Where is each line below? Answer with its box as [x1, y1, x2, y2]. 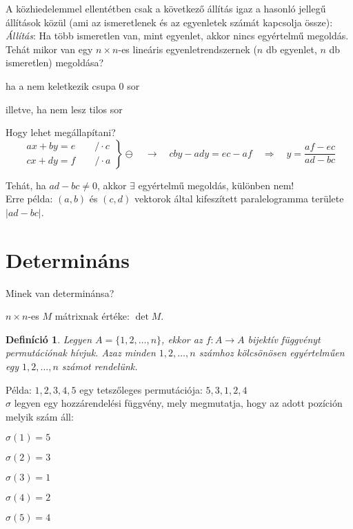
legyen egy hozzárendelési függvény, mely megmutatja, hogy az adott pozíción [14, 396, 343, 410]
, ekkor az [161, 331, 203, 346]
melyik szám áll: [6, 409, 74, 423]
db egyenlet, [265, 41, 317, 56]
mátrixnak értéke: [54, 309, 130, 323]
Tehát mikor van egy [6, 41, 93, 56]
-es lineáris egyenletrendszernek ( [118, 41, 257, 56]
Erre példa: [6, 191, 53, 206]
